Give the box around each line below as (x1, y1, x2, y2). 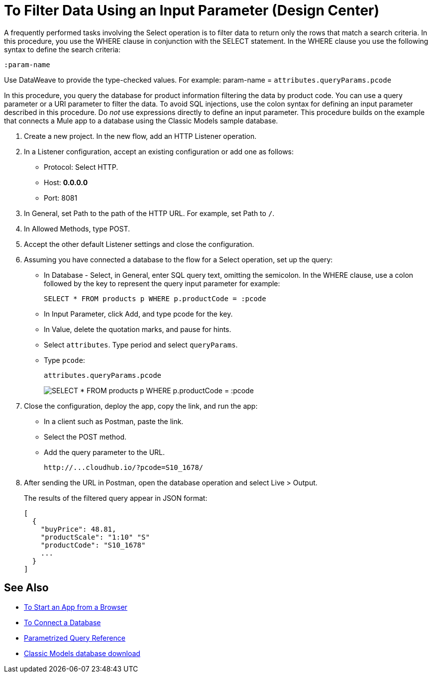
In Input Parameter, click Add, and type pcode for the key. (44, 309, 233, 318)
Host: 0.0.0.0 (44, 178, 88, 187)
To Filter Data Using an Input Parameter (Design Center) (4, 2, 380, 19)
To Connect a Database (24, 618, 101, 627)
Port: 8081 (44, 193, 78, 202)
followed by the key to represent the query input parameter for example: (44, 279, 280, 288)
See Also (4, 581, 49, 594)
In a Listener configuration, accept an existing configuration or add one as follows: (24, 147, 294, 156)
